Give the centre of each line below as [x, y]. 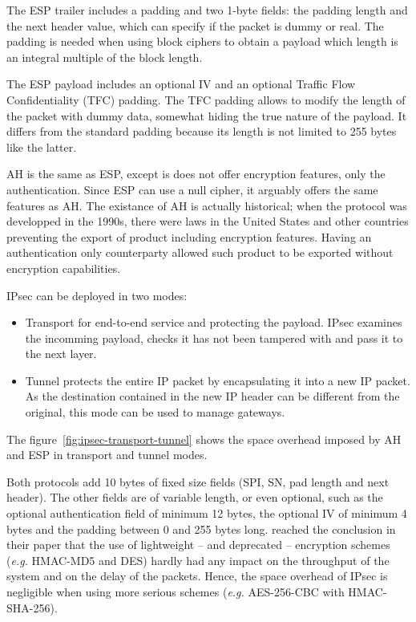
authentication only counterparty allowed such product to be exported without [200, 252]
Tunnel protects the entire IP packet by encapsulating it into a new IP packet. [218, 380]
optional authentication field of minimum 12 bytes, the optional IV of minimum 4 [207, 513]
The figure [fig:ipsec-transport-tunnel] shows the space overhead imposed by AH [204, 439]
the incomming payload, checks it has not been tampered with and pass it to [214, 337]
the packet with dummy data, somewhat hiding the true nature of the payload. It [207, 115]
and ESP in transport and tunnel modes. [107, 455]
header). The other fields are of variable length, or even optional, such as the [195, 497]
